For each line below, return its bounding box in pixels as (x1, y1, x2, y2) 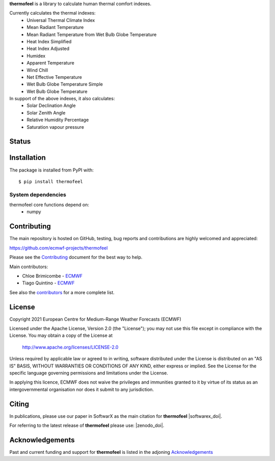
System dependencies (9, 191, 66, 198)
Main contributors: (9, 264, 48, 270)
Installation (9, 153, 46, 162)
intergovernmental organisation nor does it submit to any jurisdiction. (9, 386, 154, 392)
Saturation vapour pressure (26, 124, 84, 130)
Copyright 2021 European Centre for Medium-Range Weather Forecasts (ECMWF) (9, 316, 182, 322)
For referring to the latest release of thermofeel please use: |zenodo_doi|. (9, 422, 164, 428)
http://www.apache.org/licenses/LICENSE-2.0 (22, 344, 119, 350)
